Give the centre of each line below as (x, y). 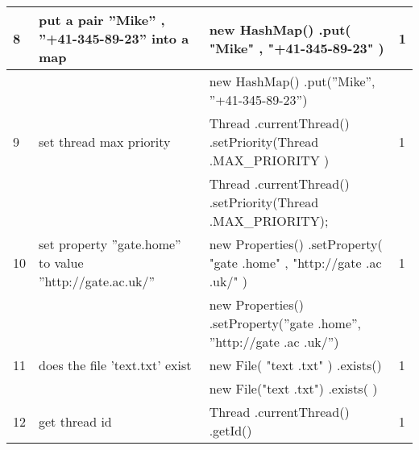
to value (61, 262)
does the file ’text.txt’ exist (115, 365)
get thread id (75, 421)
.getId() (230, 430)
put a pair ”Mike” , (102, 20)
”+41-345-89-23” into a (114, 38)
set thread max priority (105, 142)
